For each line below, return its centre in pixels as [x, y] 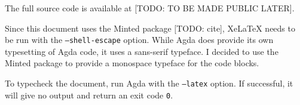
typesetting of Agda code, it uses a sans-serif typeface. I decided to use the [142, 51]
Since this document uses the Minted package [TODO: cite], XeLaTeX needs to [150, 28]
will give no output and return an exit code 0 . [89, 95]
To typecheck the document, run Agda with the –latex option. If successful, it [149, 83]
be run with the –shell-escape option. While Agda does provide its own [139, 40]
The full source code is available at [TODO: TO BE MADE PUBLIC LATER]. [150, 8]
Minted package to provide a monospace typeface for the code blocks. [132, 63]
